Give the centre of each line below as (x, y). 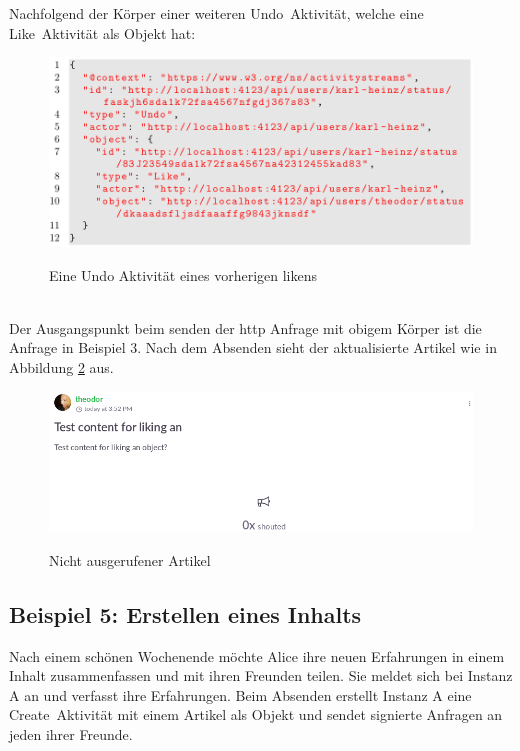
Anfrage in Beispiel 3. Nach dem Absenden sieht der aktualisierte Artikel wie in (253, 347)
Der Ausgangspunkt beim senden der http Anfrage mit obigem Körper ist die (245, 327)
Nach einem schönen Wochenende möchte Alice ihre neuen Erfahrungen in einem (257, 655)
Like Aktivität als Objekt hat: (102, 32)
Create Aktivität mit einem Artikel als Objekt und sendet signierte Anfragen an (256, 714)
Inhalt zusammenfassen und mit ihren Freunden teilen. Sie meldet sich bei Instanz (261, 675)
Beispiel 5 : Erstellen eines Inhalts (185, 613)
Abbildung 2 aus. (61, 367)
